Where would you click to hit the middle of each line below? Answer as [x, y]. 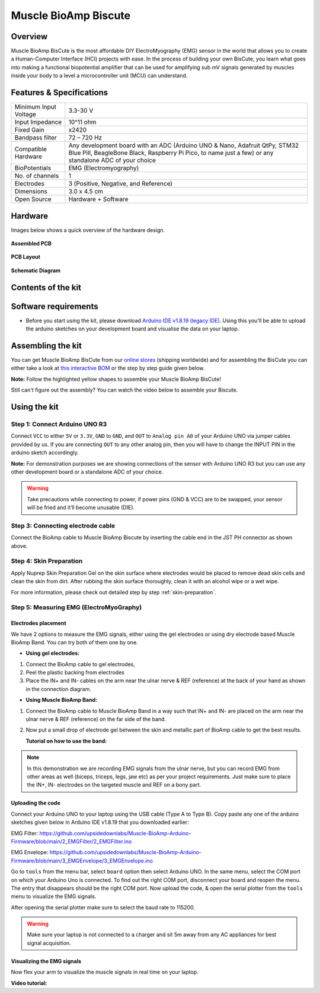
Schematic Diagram [36, 270]
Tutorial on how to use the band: [66, 741]
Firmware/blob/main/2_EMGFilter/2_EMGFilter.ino [71, 841]
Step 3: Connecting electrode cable [63, 526]
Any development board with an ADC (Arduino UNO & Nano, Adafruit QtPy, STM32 [184, 145]
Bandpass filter [36, 138]
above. [19, 546]
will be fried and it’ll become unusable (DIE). [81, 508]
